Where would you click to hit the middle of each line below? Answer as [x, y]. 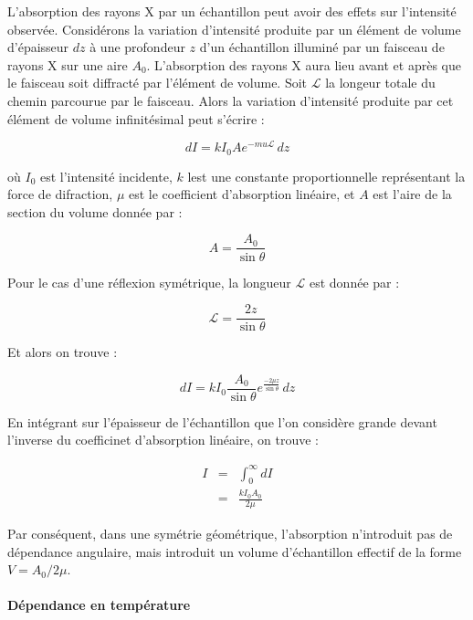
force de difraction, [60, 194]
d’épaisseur [38, 47]
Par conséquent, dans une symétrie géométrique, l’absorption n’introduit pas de [230, 533]
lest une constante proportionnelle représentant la [326, 176]
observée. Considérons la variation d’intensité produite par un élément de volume [234, 29]
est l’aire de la [412, 194]
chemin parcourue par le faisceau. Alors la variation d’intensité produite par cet [231, 100]
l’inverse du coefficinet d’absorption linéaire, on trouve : [163, 440]
